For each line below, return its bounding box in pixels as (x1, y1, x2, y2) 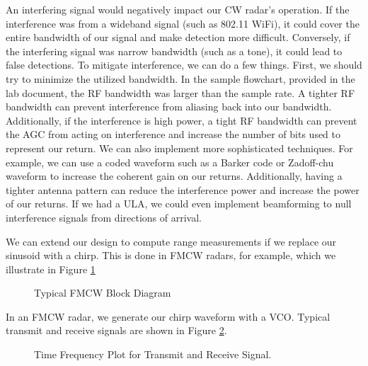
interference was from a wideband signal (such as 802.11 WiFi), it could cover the (6, 16, 360, 30)
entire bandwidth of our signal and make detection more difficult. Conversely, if (6, 30, 350, 45)
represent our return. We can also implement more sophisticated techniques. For (6, 140, 353, 155)
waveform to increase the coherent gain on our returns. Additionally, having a (6, 168, 343, 183)
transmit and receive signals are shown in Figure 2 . (6, 323, 227, 338)
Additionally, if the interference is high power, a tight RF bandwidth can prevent (6, 113, 357, 127)
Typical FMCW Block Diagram (34, 285, 171, 300)
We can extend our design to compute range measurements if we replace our (6, 234, 337, 248)
